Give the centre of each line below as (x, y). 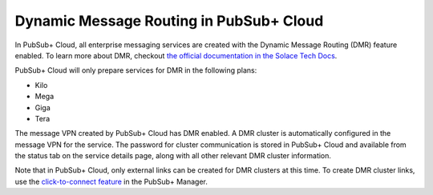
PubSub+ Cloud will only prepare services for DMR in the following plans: (136, 70)
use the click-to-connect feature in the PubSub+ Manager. (111, 181)
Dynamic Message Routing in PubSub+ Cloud (169, 21)
